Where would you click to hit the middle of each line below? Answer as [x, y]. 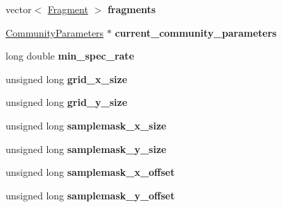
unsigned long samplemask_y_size [86, 148]
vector [19, 9]
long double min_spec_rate [70, 56]
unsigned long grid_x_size [67, 79]
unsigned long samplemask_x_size [86, 125]
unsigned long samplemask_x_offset [90, 172]
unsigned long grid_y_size [67, 102]
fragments [132, 9]
